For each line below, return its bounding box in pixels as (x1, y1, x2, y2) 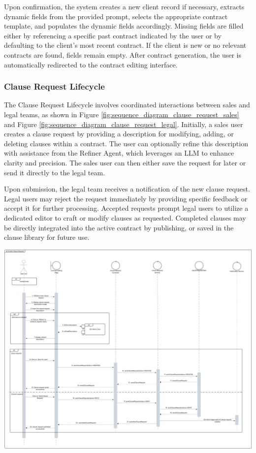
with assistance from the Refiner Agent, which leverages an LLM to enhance (4, 148, 234, 158)
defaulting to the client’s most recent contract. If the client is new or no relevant (4, 40, 247, 50)
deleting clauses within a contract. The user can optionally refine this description (4, 138, 248, 148)
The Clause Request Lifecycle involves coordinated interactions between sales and (4, 99, 250, 110)
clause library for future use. (4, 232, 90, 242)
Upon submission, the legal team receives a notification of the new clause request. (4, 184, 250, 194)
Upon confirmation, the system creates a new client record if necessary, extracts (4, 1, 245, 11)
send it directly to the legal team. (4, 167, 105, 177)
